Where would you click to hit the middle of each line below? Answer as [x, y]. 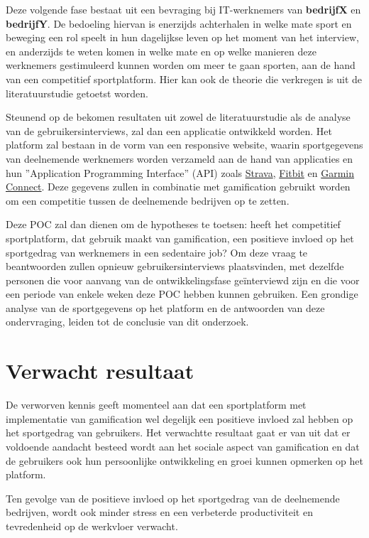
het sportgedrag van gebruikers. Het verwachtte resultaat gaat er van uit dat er [178, 432]
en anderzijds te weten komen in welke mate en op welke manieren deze [161, 51]
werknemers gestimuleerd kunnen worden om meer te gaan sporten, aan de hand [181, 65]
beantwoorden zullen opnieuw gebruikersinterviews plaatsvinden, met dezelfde [175, 266]
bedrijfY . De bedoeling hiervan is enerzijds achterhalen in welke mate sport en [179, 23]
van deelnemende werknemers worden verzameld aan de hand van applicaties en [180, 158]
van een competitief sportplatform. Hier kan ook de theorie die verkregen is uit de [184, 79]
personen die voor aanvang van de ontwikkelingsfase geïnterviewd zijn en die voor [183, 280]
